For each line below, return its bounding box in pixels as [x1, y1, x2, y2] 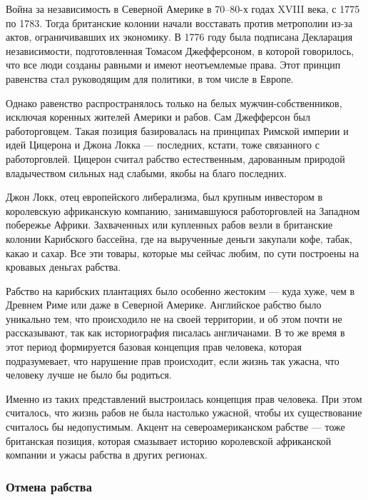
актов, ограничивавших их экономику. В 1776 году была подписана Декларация [6, 29, 353, 44]
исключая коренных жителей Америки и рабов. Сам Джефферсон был [6, 109, 310, 124]
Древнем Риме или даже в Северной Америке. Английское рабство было [6, 297, 322, 312]
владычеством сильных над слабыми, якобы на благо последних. [6, 165, 287, 180]
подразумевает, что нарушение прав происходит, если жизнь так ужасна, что [6, 353, 339, 368]
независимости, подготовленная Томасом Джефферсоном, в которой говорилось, [6, 43, 354, 58]
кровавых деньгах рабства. [6, 259, 121, 274]
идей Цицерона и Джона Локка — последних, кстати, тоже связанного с [6, 137, 320, 152]
